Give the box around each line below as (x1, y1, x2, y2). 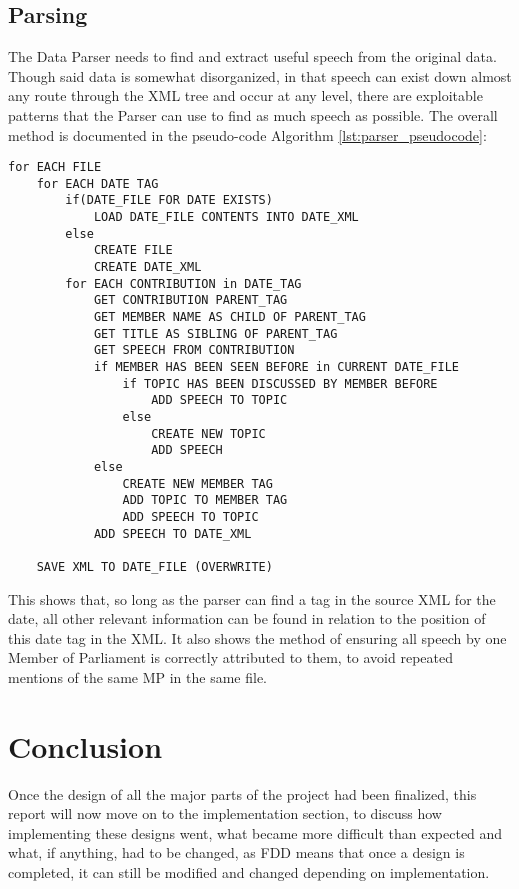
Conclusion (8, 725, 163, 766)
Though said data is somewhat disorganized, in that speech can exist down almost (8, 65, 512, 86)
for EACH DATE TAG (36, 176, 159, 191)
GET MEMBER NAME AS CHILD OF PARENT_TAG (93, 310, 366, 325)
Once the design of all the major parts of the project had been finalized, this (8, 783, 477, 804)
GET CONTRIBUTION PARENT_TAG (93, 293, 288, 308)
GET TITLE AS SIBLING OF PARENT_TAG (93, 326, 338, 341)
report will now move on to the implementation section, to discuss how (8, 803, 442, 824)
